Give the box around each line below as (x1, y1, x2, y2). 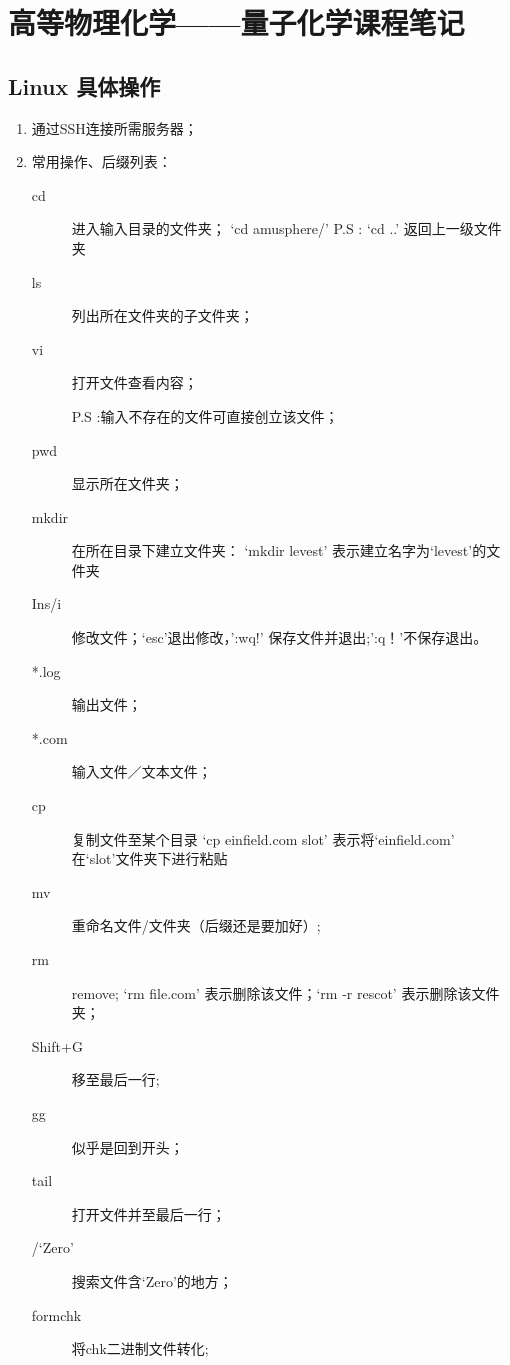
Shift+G (31, 1035, 83, 1056)
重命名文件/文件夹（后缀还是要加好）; (71, 915, 321, 936)
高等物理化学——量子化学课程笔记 (8, 2, 465, 43)
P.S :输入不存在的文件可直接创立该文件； (71, 405, 339, 426)
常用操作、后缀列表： (31, 151, 172, 172)
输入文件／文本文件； (71, 761, 212, 782)
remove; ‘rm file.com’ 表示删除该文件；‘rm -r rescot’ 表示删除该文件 (71, 982, 500, 1003)
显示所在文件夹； (71, 473, 184, 494)
